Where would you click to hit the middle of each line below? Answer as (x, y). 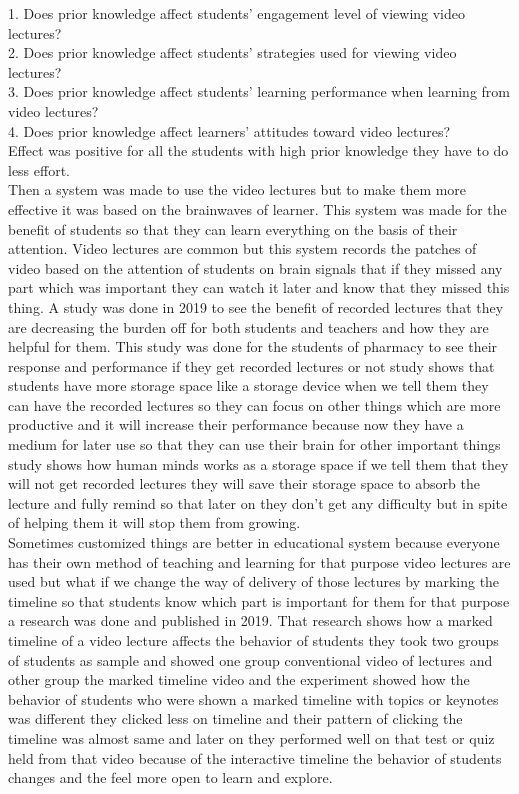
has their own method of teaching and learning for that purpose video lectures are (259, 561)
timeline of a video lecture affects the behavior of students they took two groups (253, 640)
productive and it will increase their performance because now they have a (236, 424)
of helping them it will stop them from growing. (154, 522)
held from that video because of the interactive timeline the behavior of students (255, 757)
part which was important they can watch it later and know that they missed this (259, 287)
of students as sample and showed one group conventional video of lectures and (250, 659)
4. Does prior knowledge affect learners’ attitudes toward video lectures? (229, 130)
